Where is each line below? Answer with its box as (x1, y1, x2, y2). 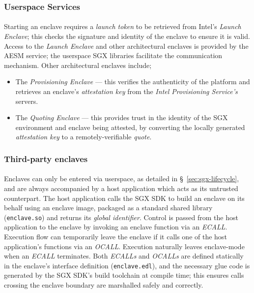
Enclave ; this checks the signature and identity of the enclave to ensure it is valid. (4, 31, 250, 41)
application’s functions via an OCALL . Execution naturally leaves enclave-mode (4, 241, 245, 251)
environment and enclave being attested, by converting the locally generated (15, 122, 245, 132)
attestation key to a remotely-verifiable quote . (15, 131, 152, 142)
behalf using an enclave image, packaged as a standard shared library (4, 202, 213, 213)
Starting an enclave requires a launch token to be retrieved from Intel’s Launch (4, 21, 241, 32)
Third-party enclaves (4, 152, 88, 164)
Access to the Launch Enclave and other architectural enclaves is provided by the (4, 40, 249, 51)
